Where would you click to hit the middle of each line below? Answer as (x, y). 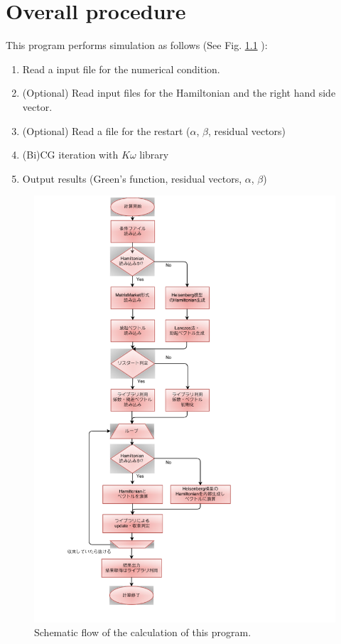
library (154, 155)
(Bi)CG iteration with (70, 155)
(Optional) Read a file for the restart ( (106, 130)
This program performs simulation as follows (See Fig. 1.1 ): (137, 45)
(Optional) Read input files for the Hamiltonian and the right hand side (179, 93)
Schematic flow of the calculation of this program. (143, 632)
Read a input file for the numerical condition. (121, 69)
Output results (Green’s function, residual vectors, (132, 178)
